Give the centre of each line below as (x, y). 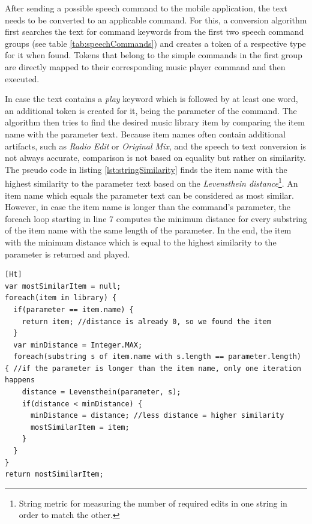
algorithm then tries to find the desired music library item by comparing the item (155, 122)
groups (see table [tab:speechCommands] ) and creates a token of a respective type (155, 43)
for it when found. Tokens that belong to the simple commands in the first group (154, 55)
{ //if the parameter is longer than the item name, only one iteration (153, 368)
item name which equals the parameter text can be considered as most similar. (149, 195)
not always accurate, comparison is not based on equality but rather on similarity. (155, 158)
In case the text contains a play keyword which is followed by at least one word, (151, 99)
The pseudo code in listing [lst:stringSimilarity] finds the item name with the (146, 169)
